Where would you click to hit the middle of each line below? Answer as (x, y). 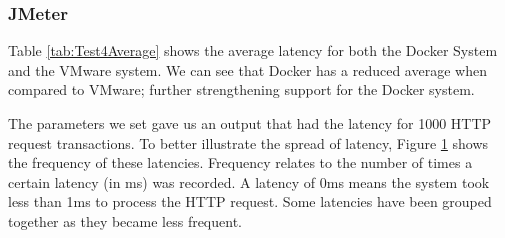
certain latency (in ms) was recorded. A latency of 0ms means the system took (249, 181)
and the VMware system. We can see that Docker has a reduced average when (247, 69)
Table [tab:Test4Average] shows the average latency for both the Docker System (253, 50)
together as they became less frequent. (125, 220)
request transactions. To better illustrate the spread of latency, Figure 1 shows (248, 142)
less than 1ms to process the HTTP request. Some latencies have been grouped (250, 201)
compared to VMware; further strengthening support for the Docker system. (241, 89)
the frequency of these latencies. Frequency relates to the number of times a (240, 162)
